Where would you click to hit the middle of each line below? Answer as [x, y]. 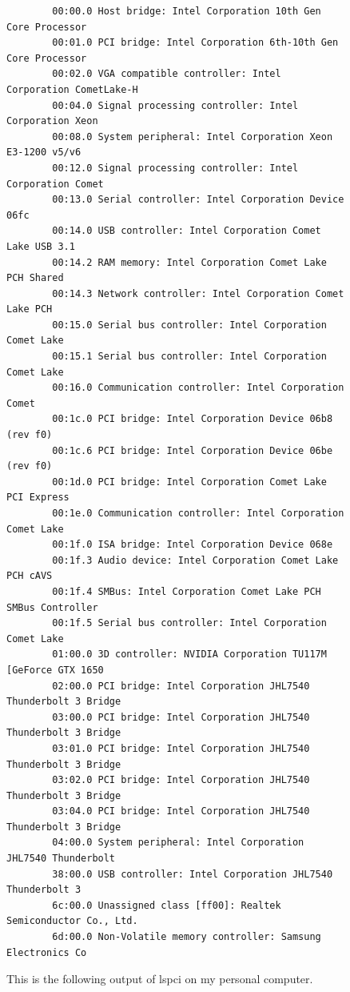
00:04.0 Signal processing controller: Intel [175, 105]
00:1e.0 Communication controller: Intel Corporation [198, 513]
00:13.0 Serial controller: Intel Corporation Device [198, 200]
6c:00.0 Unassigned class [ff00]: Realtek [167, 905]
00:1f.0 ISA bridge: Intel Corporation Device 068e [193, 545]
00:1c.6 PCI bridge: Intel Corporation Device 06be [193, 450]
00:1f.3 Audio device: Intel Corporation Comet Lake [195, 560]
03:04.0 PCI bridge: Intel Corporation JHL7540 [181, 811]
